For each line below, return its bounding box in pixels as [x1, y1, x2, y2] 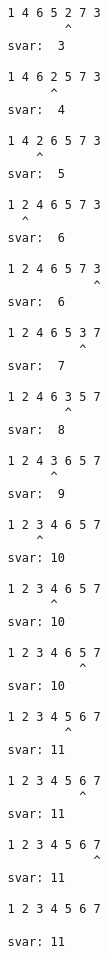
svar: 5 [7, 167, 65, 182]
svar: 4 [7, 103, 65, 118]
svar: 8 [7, 423, 65, 438]
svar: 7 [7, 359, 65, 374]
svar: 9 [7, 487, 65, 502]
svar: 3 [7, 39, 65, 54]
